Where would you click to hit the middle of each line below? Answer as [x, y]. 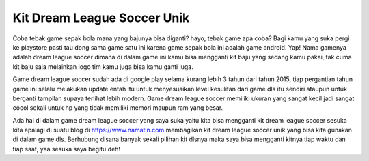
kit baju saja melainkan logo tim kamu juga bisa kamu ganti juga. [103, 67]
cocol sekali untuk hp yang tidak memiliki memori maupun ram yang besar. [118, 108]
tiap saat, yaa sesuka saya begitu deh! [67, 149]
